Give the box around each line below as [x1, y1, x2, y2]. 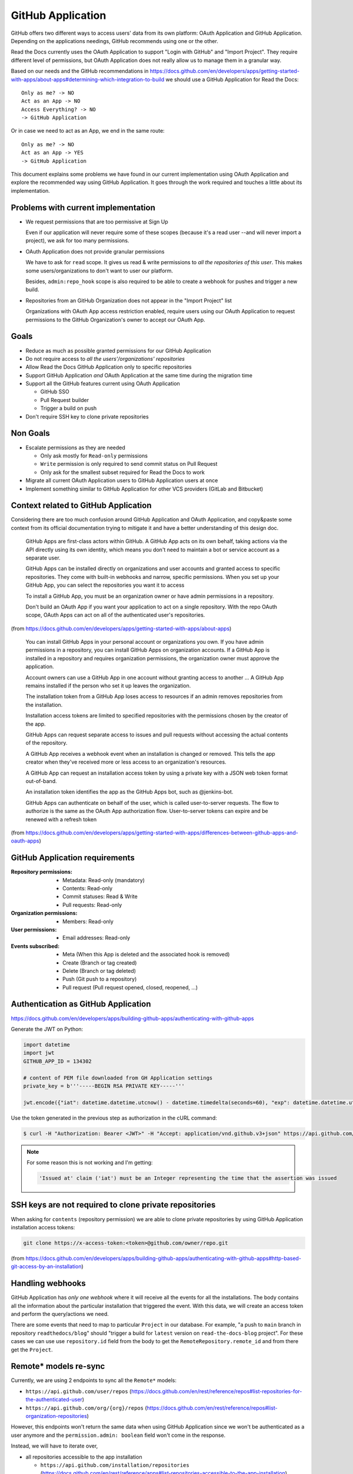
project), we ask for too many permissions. [25, 237, 129, 244]
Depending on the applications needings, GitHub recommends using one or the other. [11, 37, 219, 44]
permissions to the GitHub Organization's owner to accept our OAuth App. [25, 316, 205, 323]
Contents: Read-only [62, 884, 113, 891]
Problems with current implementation [11, 202, 155, 212]
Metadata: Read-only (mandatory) [62, 876, 145, 884]
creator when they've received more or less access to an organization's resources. [25, 758, 227, 766]
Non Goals [11, 428, 50, 439]
